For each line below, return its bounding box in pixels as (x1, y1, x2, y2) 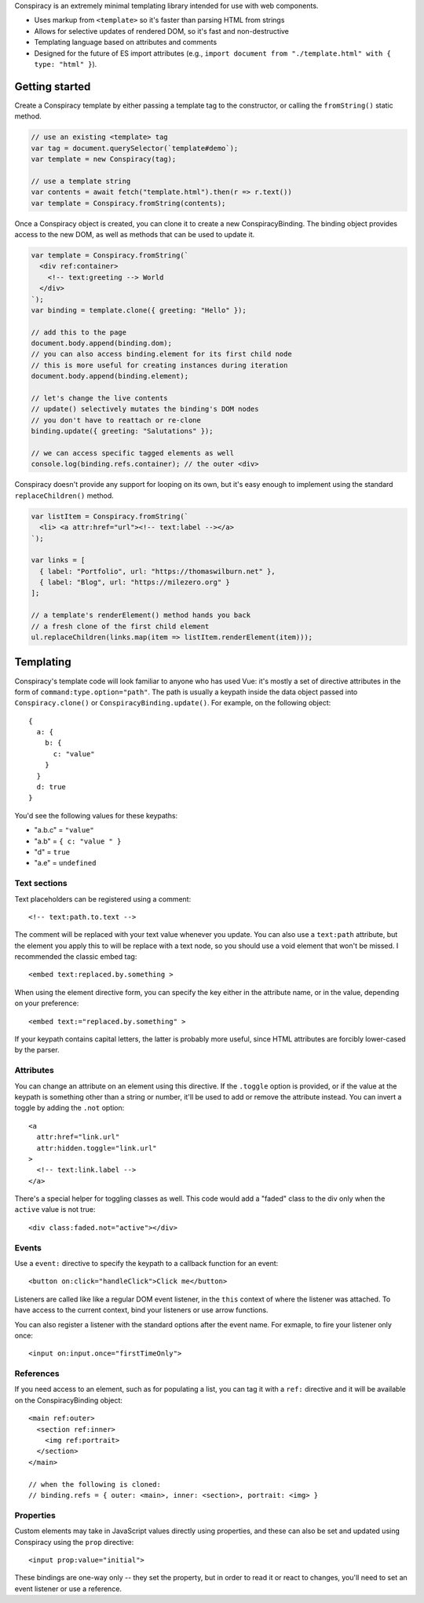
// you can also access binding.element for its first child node (31, 350, 292, 359)
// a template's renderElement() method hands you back (31, 611, 251, 620)
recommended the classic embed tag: (14, 952, 137, 961)
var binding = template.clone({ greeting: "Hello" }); (31, 306, 247, 314)
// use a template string (31, 177, 131, 185)
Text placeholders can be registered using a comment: (14, 894, 192, 903)
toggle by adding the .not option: (14, 1103, 125, 1113)
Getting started (14, 79, 91, 93)
